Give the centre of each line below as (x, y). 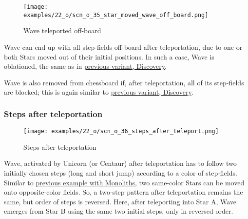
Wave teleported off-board (62, 30)
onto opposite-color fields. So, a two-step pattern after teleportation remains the (124, 192)
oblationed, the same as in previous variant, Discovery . (85, 66)
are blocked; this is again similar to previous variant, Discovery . (99, 92)
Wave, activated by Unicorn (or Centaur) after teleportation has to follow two (120, 163)
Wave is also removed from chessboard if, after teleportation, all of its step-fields (124, 82)
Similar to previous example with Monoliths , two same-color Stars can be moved (124, 182)
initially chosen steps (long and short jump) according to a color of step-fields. (121, 172)
